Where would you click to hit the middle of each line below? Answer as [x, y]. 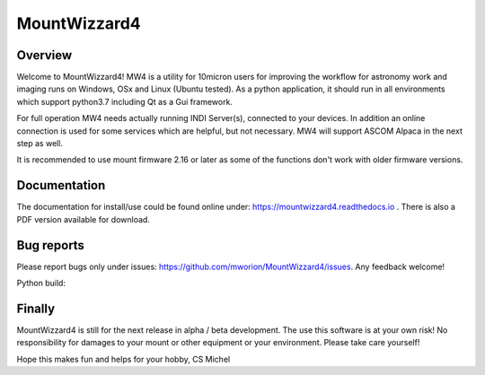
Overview [44, 55]
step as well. [40, 144]
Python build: [41, 283]
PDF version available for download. [83, 219]
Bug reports [51, 245]
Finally [36, 308]
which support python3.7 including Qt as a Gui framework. [125, 101]
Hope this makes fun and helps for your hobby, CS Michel [123, 359]
